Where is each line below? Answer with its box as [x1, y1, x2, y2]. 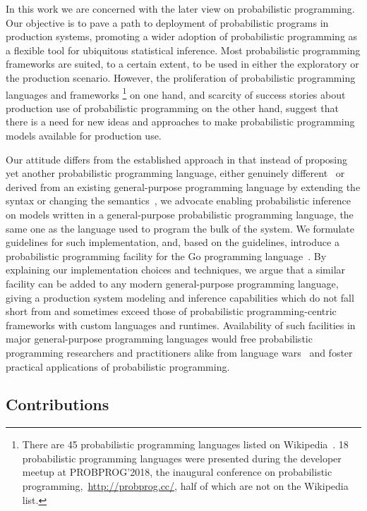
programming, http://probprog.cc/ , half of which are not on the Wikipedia [22, 479, 349, 493]
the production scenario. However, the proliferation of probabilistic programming [6, 70, 356, 85]
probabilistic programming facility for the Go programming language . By [6, 248, 327, 263]
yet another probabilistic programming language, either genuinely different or [6, 166, 345, 180]
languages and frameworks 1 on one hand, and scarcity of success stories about [6, 85, 346, 101]
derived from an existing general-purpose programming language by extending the [6, 179, 361, 194]
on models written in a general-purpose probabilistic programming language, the [6, 207, 354, 221]
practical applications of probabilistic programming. [6, 359, 230, 374]
